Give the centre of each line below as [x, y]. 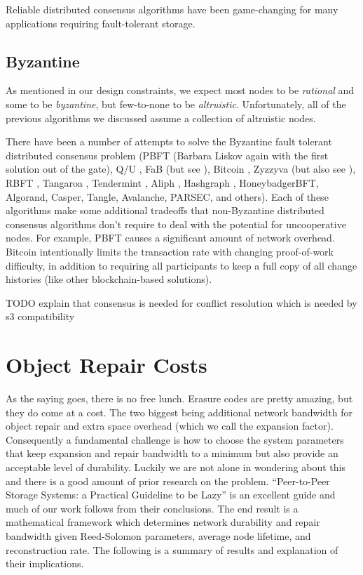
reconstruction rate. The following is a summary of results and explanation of [172, 549]
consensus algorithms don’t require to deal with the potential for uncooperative [176, 224]
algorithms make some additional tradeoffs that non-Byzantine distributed [165, 210]
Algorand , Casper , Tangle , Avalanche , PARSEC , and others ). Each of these [167, 196]
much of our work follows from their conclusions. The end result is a [152, 508]
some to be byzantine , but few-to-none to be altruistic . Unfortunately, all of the [176, 104]
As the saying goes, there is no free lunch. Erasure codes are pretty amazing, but [179, 398]
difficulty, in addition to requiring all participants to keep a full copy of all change [181, 265]
